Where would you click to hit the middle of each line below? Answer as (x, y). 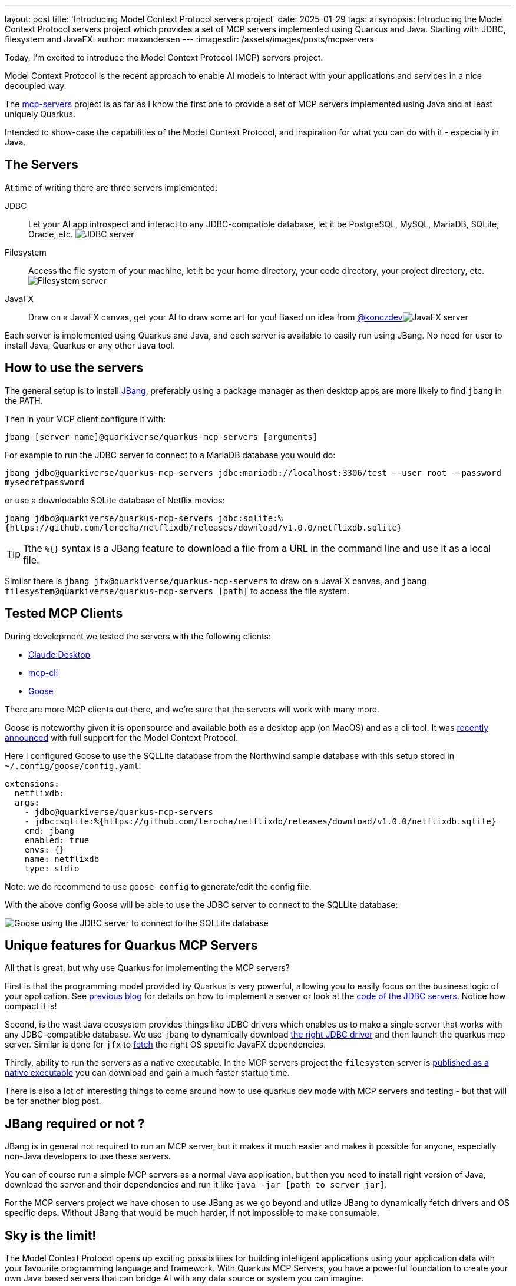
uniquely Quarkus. (40, 114)
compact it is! (31, 1006)
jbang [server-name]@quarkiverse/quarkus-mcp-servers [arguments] (161, 437)
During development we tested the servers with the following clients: (138, 636)
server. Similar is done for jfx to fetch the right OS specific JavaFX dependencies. (166, 1045)
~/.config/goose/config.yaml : (73, 765)
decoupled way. (36, 86)
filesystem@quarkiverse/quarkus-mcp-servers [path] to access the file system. (177, 591)
